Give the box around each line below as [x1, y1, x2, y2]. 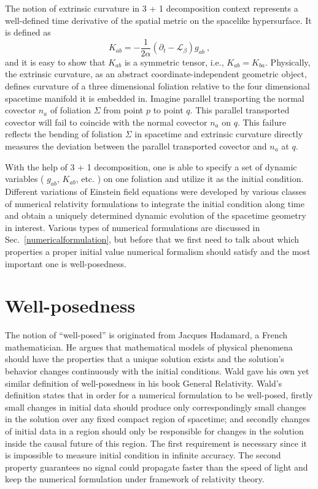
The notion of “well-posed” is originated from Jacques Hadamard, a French [5, 328, 288, 341]
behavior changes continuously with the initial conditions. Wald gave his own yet [5, 365, 309, 377]
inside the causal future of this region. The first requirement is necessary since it [5, 436, 307, 449]
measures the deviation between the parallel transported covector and [5, 140, 267, 152]
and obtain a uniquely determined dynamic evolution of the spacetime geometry [5, 209, 306, 222]
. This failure [237, 115, 286, 128]
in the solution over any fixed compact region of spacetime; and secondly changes [5, 412, 310, 425]
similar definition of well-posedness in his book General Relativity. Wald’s [5, 376, 282, 389]
